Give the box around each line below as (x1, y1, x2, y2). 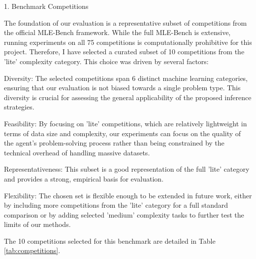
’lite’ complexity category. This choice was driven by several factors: (4, 56, 209, 66)
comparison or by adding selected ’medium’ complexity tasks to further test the (4, 209, 244, 220)
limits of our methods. (4, 219, 71, 229)
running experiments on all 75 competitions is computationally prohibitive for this (4, 37, 252, 47)
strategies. (4, 102, 34, 112)
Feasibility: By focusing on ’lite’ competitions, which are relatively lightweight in (4, 118, 247, 128)
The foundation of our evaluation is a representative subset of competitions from (4, 17, 247, 28)
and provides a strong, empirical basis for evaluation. (4, 173, 164, 184)
